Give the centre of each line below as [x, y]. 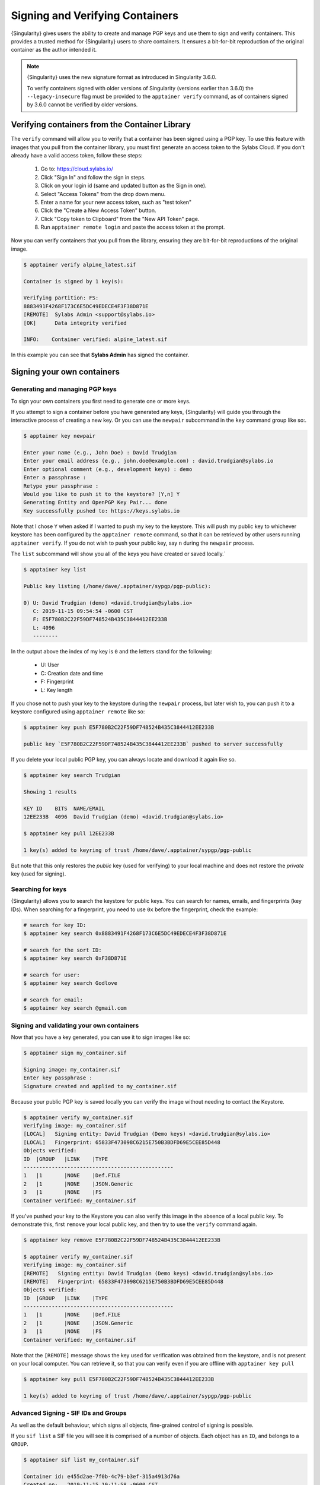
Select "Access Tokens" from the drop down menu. [103, 194]
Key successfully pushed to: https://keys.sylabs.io [102, 511]
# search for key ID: [55, 925]
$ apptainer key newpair [60, 436]
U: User [50, 665]
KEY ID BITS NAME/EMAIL [64, 808]
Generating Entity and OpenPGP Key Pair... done [95, 503]
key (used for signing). [39, 874]
